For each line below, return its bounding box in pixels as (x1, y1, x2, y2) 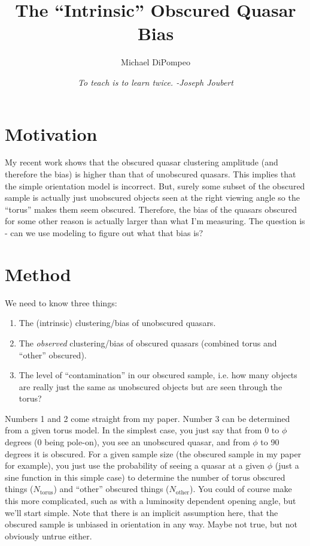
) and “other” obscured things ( (53, 482, 169, 495)
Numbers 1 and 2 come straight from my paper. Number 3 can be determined (5, 412, 290, 424)
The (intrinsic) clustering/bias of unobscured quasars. (19, 316, 216, 329)
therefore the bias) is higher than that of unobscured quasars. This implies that (5, 168, 296, 180)
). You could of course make (189, 482, 292, 495)
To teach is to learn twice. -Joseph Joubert (78, 76, 233, 88)
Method (5, 261, 71, 286)
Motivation (5, 121, 98, 146)
